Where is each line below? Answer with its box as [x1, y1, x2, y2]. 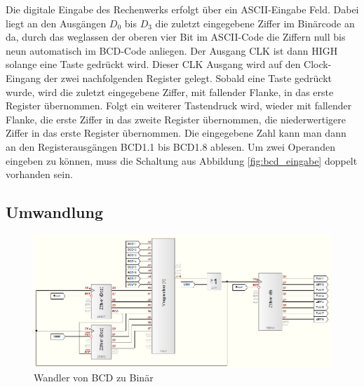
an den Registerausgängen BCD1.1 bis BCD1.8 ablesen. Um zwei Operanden [6, 139, 335, 154]
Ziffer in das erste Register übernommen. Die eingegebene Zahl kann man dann [6, 125, 346, 140]
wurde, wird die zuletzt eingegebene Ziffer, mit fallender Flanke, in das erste [6, 84, 334, 99]
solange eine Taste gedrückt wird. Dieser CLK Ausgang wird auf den [6, 57, 301, 72]
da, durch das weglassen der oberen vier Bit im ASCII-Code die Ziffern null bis [6, 29, 346, 44]
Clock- [304, 57, 332, 72]
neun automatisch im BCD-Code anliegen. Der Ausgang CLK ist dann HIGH [6, 43, 338, 57]
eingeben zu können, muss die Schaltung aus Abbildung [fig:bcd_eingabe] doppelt [6, 153, 358, 168]
